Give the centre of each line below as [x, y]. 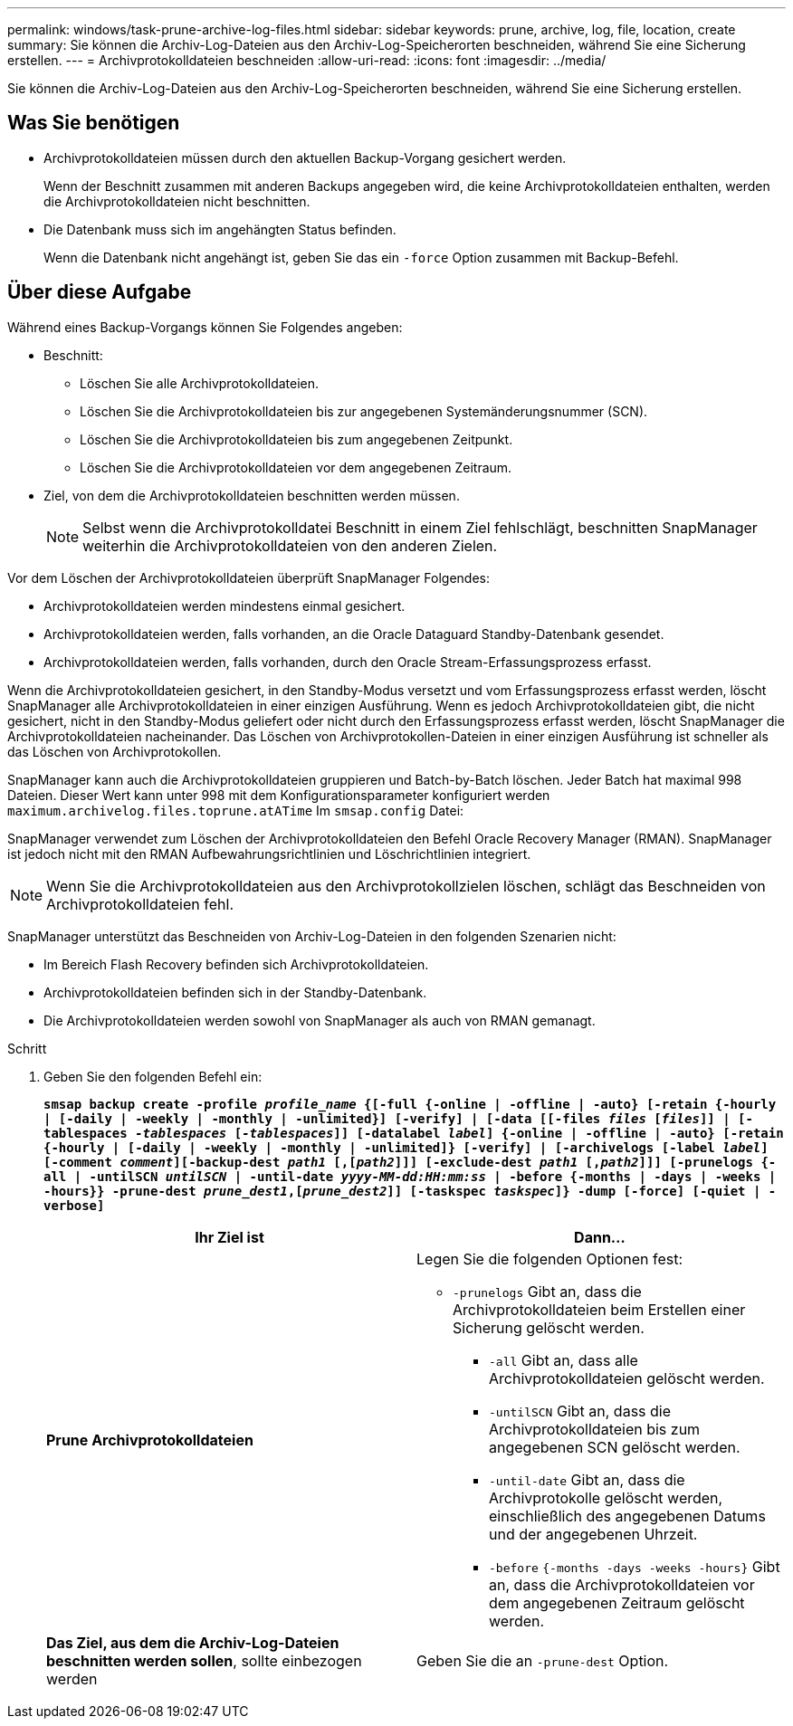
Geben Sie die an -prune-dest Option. [543, 1660]
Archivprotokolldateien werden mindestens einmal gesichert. [225, 606]
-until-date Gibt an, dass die [587, 1479]
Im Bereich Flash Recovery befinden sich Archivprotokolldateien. [236, 964]
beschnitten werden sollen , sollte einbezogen [204, 1660]
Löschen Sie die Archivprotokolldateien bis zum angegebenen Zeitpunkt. [296, 439]
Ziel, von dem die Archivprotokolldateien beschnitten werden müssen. [252, 495]
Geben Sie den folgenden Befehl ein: [153, 1076]
